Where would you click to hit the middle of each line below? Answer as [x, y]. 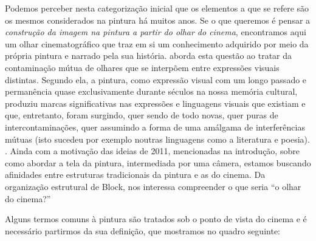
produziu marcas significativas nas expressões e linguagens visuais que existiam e [155, 103]
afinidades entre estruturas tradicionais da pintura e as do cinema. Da [135, 175]
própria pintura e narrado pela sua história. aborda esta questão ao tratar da [149, 56]
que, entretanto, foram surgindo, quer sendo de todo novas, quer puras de [142, 115]
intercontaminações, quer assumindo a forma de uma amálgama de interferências [155, 127]
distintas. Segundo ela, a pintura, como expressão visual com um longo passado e [156, 79]
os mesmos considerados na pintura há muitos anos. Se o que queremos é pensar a [158, 20]
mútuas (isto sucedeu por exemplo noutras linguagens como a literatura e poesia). [157, 139]
